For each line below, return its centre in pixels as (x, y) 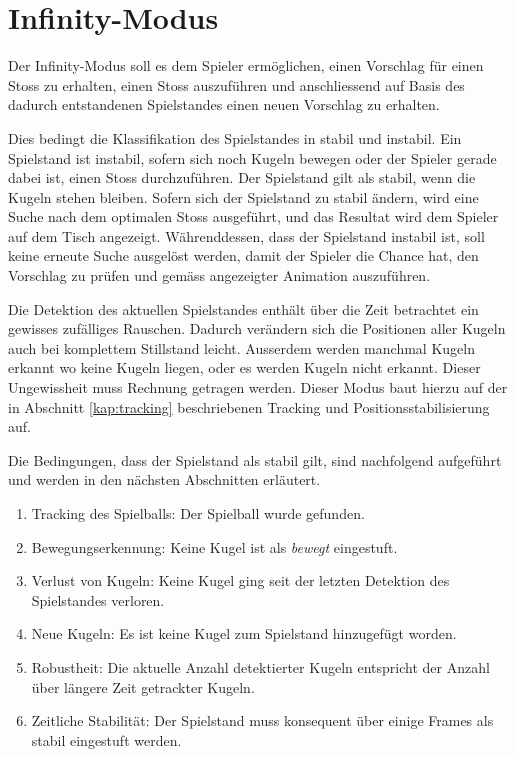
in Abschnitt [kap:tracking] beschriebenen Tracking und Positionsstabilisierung (249, 406)
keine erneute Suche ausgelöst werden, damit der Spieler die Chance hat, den (243, 255)
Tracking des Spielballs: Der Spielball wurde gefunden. (198, 513)
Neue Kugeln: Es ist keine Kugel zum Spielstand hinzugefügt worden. (244, 633)
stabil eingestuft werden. (106, 739)
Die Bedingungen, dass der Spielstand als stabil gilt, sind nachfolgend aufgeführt (255, 459)
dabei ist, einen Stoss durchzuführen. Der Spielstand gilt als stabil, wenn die (242, 177)
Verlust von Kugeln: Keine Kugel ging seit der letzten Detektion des (240, 580)
